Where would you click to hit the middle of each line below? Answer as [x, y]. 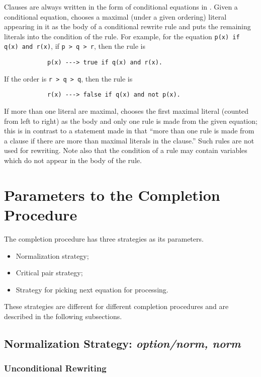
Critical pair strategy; [49, 273]
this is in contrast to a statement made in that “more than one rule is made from [129, 131]
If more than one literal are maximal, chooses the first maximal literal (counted [126, 111]
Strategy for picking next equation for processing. [92, 289]
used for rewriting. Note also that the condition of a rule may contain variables [126, 150]
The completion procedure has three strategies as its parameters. [104, 238]
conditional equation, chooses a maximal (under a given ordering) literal [115, 16]
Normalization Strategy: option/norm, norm [122, 343]
